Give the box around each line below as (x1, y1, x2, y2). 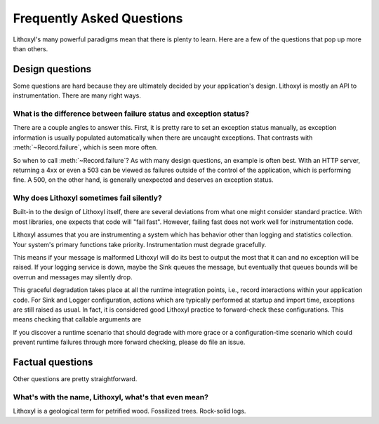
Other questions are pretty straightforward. (13, 375, 138, 383)
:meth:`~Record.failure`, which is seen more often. (13, 143, 158, 152)
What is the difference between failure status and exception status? (13, 109, 249, 119)
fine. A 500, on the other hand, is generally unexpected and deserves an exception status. (13, 175, 274, 184)
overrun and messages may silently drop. (13, 272, 133, 281)
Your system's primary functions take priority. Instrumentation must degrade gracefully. (13, 240, 267, 249)
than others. (13, 44, 48, 53)
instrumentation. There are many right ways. (13, 91, 142, 100)
